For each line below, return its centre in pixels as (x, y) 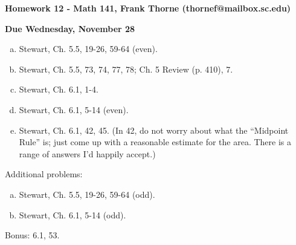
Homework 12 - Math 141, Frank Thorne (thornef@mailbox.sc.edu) (148, 8)
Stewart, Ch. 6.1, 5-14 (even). (74, 109)
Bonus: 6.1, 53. (32, 235)
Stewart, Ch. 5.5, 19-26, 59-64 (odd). (87, 194)
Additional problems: (44, 174)
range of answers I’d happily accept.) (87, 153)
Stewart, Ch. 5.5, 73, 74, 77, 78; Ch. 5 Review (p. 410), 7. (126, 69)
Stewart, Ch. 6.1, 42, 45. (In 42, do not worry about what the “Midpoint (154, 130)
